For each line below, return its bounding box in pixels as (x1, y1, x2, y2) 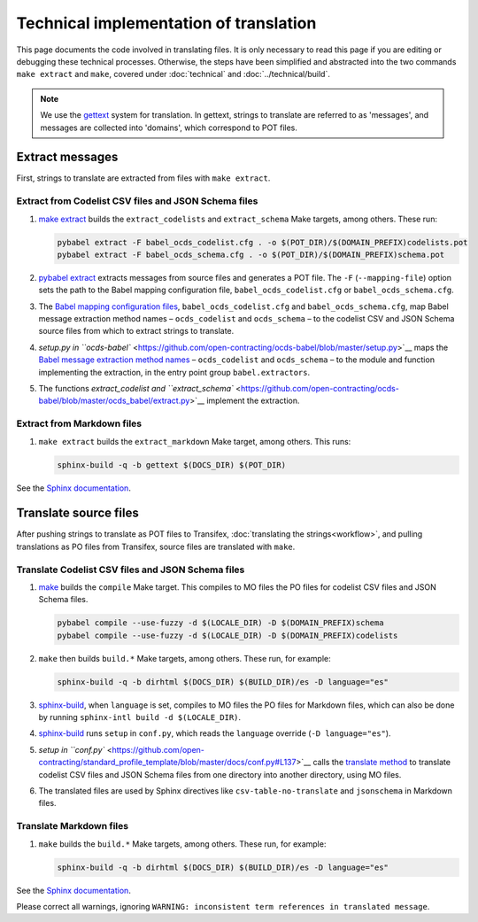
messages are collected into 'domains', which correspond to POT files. (40, 122, 298, 133)
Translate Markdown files (16, 820, 128, 833)
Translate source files (16, 506, 139, 521)
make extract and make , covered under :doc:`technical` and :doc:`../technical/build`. (16, 69, 331, 80)
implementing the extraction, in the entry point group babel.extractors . (38, 367, 311, 377)
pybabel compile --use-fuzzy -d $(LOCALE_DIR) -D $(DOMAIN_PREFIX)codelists (57, 630, 398, 640)
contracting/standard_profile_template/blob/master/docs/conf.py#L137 (38, 757, 297, 768)
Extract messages (16, 150, 119, 165)
